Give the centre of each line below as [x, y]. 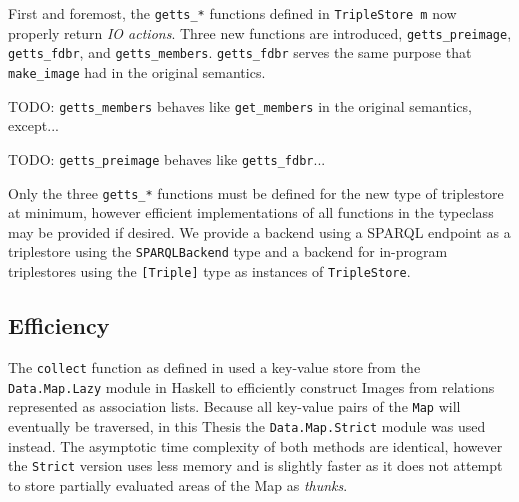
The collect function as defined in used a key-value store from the [214, 366]
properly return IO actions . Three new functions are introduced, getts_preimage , [260, 32]
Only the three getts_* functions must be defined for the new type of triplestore [256, 192]
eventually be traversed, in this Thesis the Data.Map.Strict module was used [247, 425]
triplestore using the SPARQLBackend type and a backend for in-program [228, 251]
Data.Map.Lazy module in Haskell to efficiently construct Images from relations [251, 386]
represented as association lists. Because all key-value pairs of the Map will [234, 406]
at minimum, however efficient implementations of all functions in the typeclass [251, 212]
